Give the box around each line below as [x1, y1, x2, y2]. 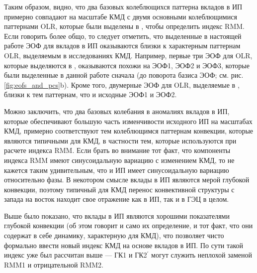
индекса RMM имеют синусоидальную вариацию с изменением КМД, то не [4, 154, 235, 165]
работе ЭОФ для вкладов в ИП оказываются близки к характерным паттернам [4, 40, 241, 51]
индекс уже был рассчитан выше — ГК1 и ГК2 [4, 250, 147, 260]
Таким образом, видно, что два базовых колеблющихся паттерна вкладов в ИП [4, 1, 243, 11]
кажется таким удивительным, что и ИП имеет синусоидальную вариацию [4, 164, 229, 175]
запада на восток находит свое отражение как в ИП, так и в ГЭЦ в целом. [4, 194, 229, 204]
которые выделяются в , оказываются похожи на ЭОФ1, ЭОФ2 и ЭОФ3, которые [4, 60, 250, 70]
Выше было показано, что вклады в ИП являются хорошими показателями [4, 210, 230, 221]
